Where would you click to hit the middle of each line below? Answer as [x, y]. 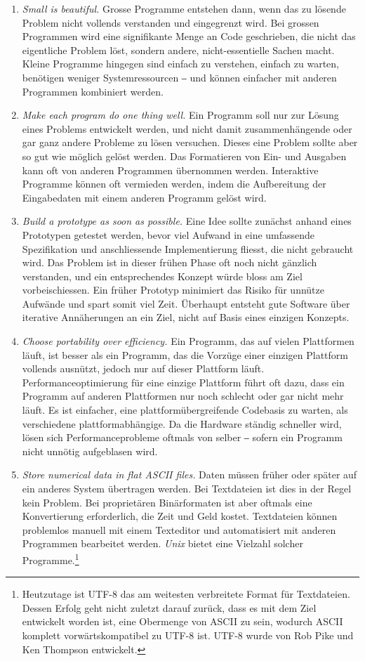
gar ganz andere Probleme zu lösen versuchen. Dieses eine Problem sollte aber [190, 142]
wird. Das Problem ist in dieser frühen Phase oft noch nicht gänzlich [170, 262]
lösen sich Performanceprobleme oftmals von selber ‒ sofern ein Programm [182, 437]
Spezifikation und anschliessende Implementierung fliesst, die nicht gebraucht [188, 248]
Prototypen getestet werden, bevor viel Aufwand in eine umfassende [168, 234]
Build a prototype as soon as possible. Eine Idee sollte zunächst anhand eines [187, 221]
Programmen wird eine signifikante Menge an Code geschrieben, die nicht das [189, 36]
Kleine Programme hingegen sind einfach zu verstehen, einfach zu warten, [181, 64]
